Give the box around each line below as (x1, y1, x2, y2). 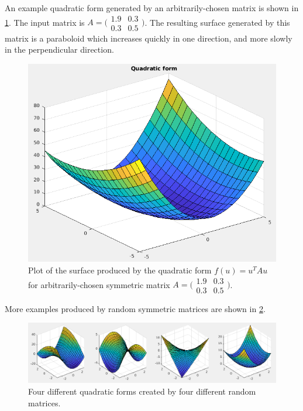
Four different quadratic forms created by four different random (28, 385, 256, 397)
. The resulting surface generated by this (144, 16, 290, 28)
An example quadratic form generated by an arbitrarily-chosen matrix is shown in (5, 2, 299, 13)
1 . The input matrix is (5, 16, 85, 28)
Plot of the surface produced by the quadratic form (28, 264, 212, 276)
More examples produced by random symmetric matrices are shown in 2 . (5, 302, 266, 314)
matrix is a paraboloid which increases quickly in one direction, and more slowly (5, 32, 292, 44)
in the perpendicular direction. (5, 43, 114, 56)
